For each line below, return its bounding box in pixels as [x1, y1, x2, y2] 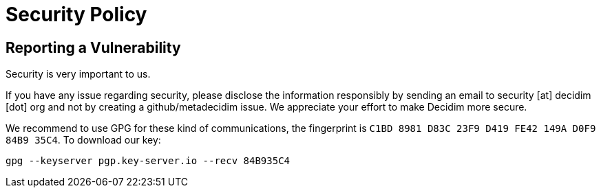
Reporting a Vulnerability [6, 38, 181, 56]
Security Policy [6, 3, 147, 26]
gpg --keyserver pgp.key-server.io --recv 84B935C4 [6, 155, 291, 167]
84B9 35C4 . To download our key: [6, 134, 161, 146]
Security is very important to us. [6, 68, 151, 80]
